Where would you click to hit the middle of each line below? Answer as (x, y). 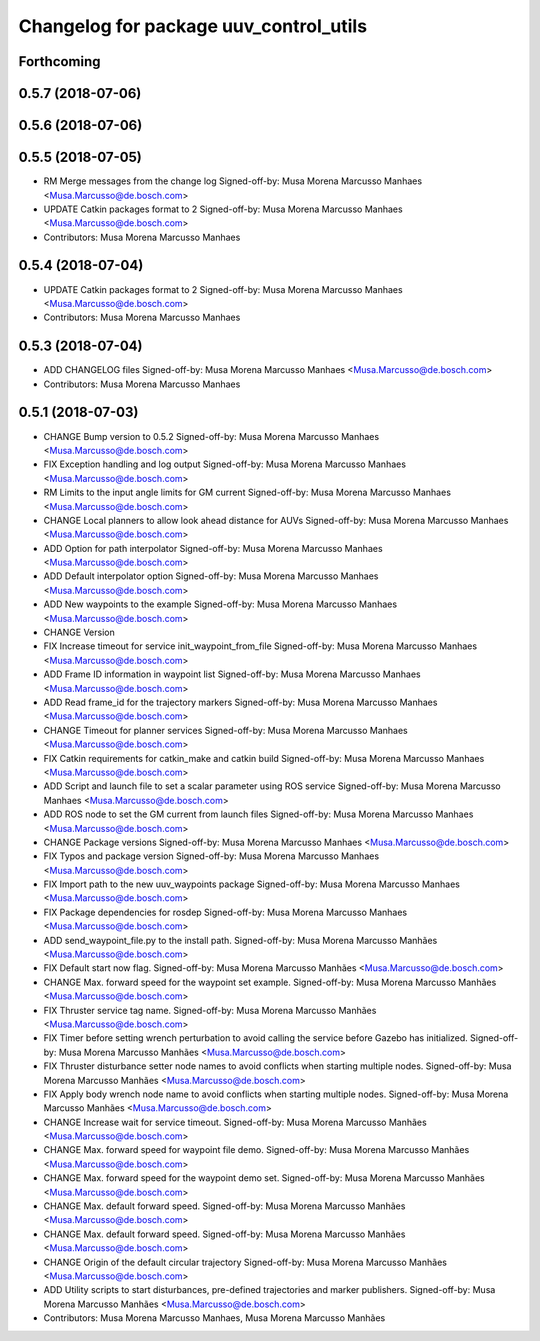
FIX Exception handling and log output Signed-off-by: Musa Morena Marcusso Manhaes (225, 464)
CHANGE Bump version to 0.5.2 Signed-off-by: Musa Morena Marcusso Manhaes (211, 436)
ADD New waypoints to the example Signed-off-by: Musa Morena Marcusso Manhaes (220, 604)
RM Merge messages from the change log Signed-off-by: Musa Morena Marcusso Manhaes (233, 181)
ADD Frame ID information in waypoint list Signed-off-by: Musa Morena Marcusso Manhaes (232, 674)
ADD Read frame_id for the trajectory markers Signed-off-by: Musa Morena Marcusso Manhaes (240, 702)
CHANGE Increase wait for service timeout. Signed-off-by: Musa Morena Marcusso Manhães (235, 1122)
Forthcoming (59, 61)
